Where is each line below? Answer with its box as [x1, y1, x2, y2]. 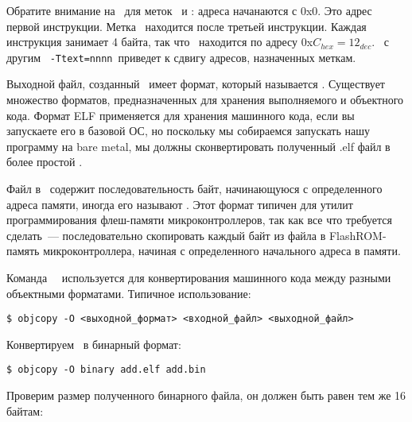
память [6, 242, 40, 259]
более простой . [6, 153, 83, 170]
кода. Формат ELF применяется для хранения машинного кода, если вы [6, 106, 355, 123]
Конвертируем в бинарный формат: [6, 335, 181, 352]
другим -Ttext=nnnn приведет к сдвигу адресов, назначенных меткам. [6, 48, 356, 65]
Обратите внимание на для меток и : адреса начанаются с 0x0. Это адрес [6, 2, 372, 18]
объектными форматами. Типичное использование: [6, 285, 251, 301]
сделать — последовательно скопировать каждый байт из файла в [6, 226, 326, 243]
